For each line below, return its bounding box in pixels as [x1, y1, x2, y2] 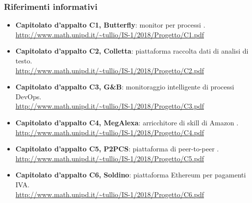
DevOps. [15, 91, 42, 101]
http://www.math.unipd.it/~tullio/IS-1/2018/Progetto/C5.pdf [15, 153, 204, 163]
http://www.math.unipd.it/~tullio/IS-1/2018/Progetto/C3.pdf [15, 101, 204, 111]
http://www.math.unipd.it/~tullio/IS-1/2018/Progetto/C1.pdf [15, 29, 204, 39]
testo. [15, 56, 32, 65]
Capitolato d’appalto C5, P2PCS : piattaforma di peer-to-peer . [15, 144, 219, 154]
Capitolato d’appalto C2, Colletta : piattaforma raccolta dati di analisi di [15, 46, 249, 56]
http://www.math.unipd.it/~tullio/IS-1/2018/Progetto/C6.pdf [15, 189, 204, 199]
